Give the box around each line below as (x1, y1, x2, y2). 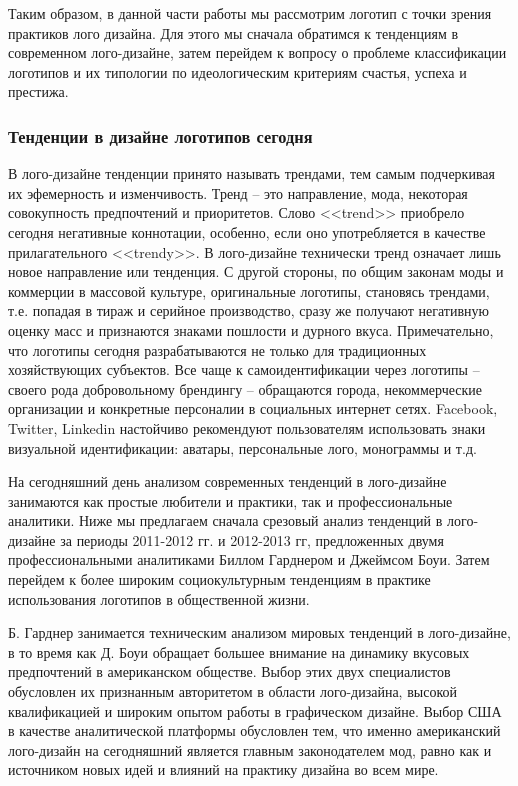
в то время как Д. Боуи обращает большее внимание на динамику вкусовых (8, 641, 470, 662)
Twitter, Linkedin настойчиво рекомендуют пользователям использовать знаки (8, 417, 486, 438)
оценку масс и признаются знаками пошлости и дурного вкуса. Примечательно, (8, 319, 494, 340)
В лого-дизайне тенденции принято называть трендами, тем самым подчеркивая (8, 163, 495, 184)
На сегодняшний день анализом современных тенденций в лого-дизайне (8, 471, 447, 492)
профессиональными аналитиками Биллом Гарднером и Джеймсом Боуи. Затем (8, 549, 490, 570)
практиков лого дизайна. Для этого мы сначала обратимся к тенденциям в (8, 22, 459, 43)
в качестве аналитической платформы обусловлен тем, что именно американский (8, 720, 501, 741)
